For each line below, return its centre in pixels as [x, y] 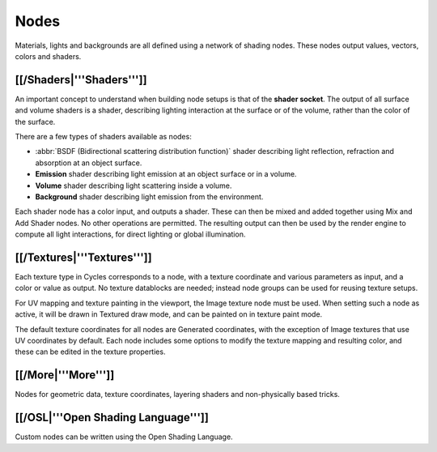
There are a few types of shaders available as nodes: [103, 137]
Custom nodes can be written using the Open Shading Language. [124, 437]
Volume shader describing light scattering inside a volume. [134, 185]
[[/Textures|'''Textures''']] [84, 257]
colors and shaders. [48, 56]
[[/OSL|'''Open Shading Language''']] [112, 418]
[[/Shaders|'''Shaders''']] [81, 80]
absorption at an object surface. [89, 163]
